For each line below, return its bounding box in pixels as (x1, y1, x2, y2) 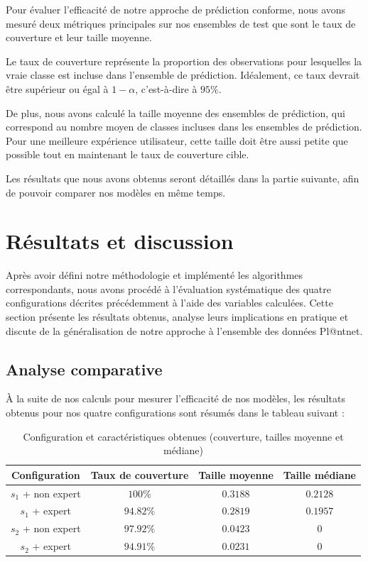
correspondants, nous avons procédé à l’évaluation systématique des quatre (6, 281, 332, 296)
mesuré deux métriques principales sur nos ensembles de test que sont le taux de (6, 16, 356, 31)
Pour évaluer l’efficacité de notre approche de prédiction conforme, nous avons (6, 2, 346, 16)
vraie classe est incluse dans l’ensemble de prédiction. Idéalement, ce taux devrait (6, 67, 360, 82)
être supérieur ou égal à (6, 81, 109, 96)
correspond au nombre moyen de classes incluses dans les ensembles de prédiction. (6, 119, 362, 134)
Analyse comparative (6, 358, 163, 380)
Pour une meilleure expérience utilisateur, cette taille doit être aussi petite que (6, 133, 348, 148)
